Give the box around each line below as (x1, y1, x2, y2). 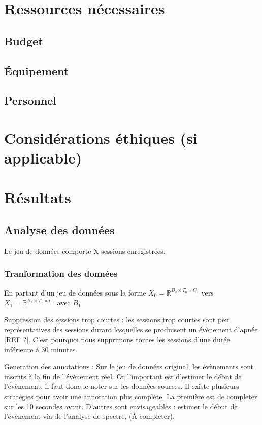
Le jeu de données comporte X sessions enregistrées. (4, 245, 166, 256)
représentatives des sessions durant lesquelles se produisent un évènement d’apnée (4, 324, 258, 335)
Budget (4, 32, 43, 48)
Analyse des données (4, 222, 115, 238)
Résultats (4, 187, 71, 208)
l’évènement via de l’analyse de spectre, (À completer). (4, 411, 175, 421)
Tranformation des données (4, 267, 118, 280)
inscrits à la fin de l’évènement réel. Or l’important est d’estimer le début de (4, 371, 242, 381)
